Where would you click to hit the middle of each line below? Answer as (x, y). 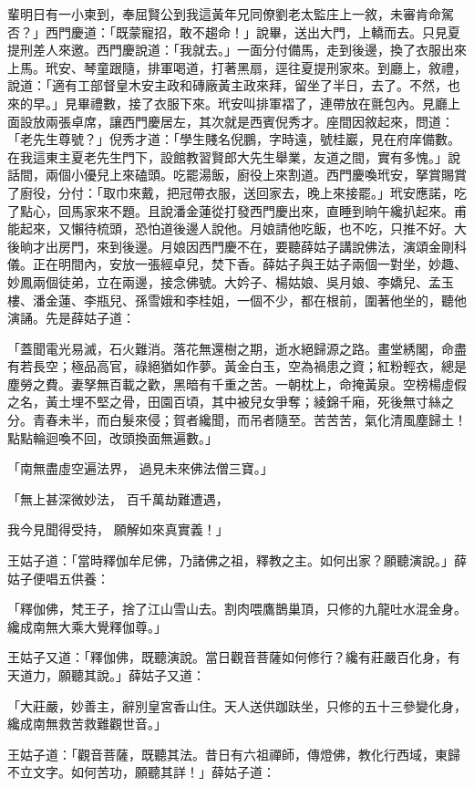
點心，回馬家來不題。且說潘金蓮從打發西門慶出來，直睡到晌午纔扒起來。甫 (243, 210)
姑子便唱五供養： (58, 578)
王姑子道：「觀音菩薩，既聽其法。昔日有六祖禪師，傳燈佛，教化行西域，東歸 (234, 754)
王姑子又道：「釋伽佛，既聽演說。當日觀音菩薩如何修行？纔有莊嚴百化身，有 (234, 657)
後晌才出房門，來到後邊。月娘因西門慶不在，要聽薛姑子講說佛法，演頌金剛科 (237, 246)
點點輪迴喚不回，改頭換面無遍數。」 (113, 437)
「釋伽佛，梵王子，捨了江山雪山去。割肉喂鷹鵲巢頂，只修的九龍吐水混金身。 (237, 609)
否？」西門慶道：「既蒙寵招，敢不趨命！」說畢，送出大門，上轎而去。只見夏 (234, 31)
